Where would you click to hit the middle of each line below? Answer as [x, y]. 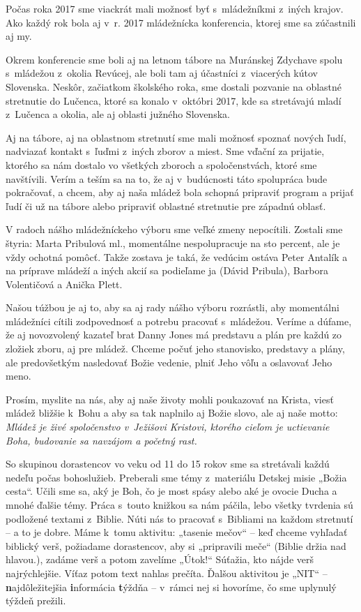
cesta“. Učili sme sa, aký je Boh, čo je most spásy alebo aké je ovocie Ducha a [171, 491]
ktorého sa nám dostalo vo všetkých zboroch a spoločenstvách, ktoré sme [161, 164]
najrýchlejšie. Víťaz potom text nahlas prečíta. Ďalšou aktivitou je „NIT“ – [167, 573]
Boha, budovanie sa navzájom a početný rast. [101, 440]
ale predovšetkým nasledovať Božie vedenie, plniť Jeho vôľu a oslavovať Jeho [169, 362]
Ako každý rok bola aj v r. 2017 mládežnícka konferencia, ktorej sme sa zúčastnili [181, 22]
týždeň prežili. [36, 600]
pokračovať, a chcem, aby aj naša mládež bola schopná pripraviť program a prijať [180, 192]
